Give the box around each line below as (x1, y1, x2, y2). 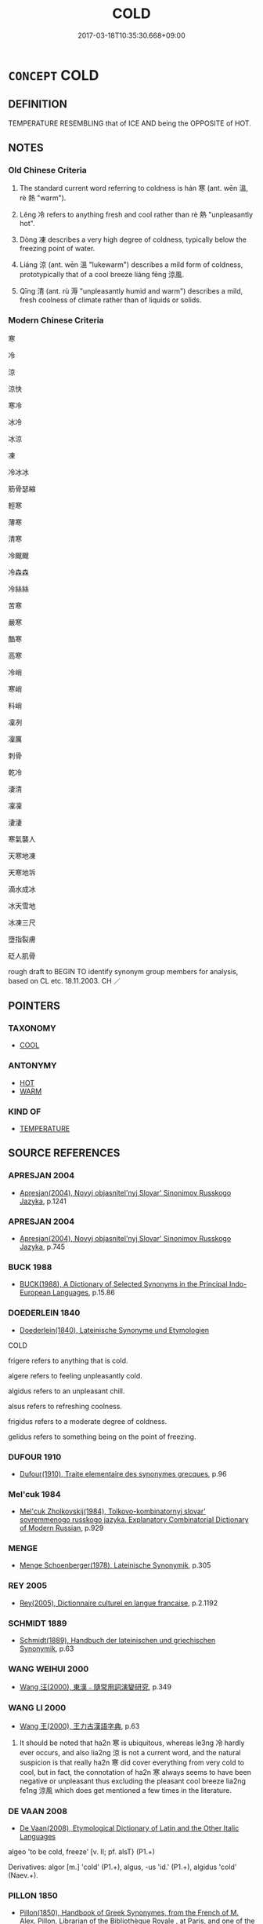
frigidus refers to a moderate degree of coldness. (8, 1416, 168, 1426)
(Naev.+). (8, 1870, 39, 1880)
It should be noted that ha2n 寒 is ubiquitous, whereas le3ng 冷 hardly (19, 1738, 245, 1747)
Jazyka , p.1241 (19, 1196, 67, 1206)
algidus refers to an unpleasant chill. (8, 1386, 125, 1396)
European (19, 1288, 51, 1298)
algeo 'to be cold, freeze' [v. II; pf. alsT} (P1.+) (8, 1846, 155, 1856)
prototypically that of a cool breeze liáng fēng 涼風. (19, 270, 185, 279)
